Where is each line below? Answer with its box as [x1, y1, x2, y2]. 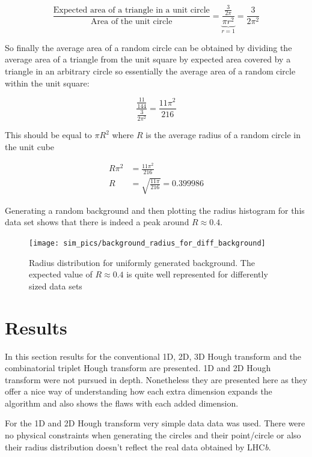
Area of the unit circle [91, 17, 173, 26]
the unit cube [5, 140, 55, 153]
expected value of [29, 268, 93, 280]
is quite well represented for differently [126, 268, 268, 280]
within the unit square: [5, 76, 90, 89]
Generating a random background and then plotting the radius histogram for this [5, 204, 305, 216]
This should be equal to [5, 129, 92, 141]
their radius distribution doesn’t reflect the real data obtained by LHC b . [5, 440, 271, 453]
